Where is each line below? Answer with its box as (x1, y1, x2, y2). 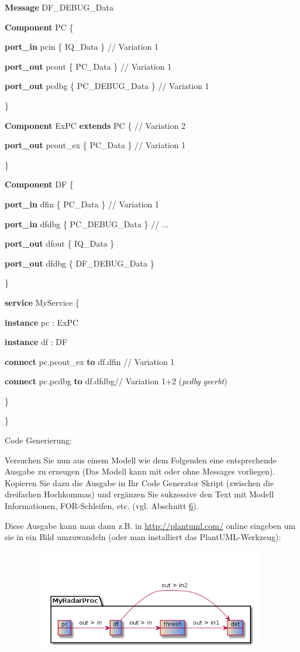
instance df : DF (5, 336, 68, 348)
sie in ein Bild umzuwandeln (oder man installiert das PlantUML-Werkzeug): (5, 531, 281, 543)
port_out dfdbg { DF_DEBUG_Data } (5, 257, 154, 269)
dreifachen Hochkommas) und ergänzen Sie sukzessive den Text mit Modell (5, 488, 274, 500)
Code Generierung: (5, 434, 72, 446)
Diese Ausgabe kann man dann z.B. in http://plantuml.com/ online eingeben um (5, 519, 296, 531)
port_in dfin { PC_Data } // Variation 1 (5, 197, 160, 210)
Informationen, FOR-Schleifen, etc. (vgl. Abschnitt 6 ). (5, 500, 199, 512)
